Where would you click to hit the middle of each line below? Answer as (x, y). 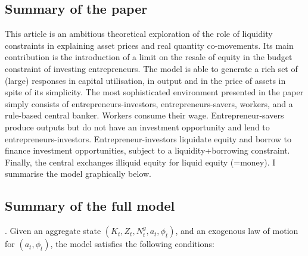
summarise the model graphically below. (78, 174)
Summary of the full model (90, 206)
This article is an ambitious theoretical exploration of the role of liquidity (139, 34)
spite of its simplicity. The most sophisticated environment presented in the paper (154, 92)
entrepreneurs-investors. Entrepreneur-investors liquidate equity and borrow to (148, 138)
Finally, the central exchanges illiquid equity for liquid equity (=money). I (140, 162)
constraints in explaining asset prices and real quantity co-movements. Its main (149, 45)
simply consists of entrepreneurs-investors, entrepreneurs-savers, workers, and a (149, 103)
